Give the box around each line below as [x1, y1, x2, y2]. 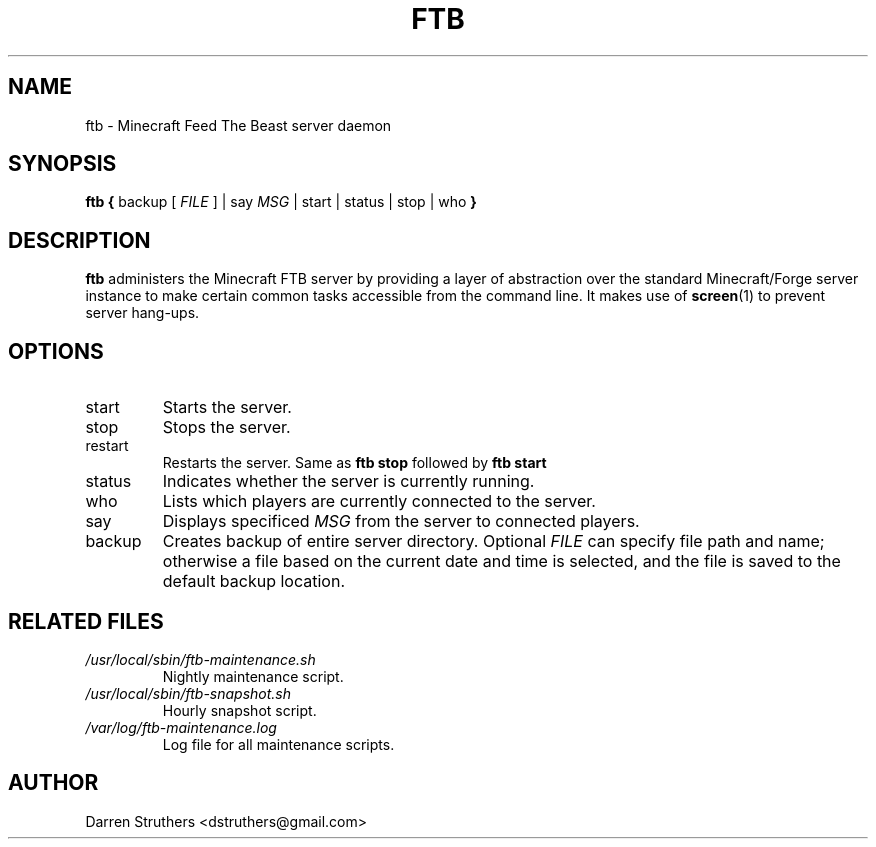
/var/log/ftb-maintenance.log [85, 718, 277, 736]
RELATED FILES [8, 608, 164, 634]
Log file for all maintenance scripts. [162, 735, 395, 753]
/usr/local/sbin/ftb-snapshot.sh [85, 684, 292, 702]
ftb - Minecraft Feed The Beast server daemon [85, 116, 392, 134]
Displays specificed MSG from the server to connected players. [162, 511, 640, 532]
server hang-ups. [85, 304, 200, 322]
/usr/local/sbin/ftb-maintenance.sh [85, 650, 316, 668]
